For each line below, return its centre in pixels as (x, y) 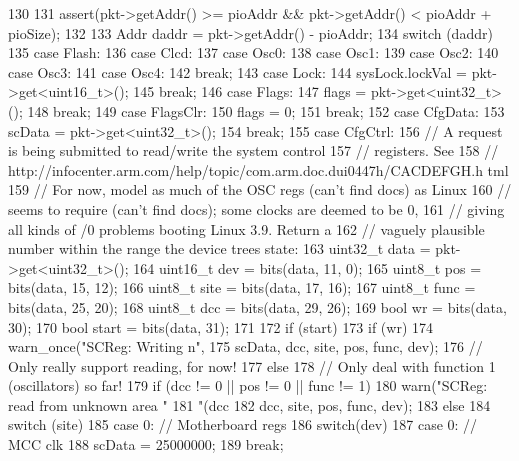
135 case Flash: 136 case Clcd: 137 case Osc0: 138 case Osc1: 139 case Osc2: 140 (253, 52)
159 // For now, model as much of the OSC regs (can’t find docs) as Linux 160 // (260, 189)
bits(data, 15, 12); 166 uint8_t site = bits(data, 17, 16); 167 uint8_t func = (242, 287)
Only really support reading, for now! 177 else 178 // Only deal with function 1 (252, 365)
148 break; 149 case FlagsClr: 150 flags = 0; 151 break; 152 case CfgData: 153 (266, 110)
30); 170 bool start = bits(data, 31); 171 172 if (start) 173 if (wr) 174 (221, 326)
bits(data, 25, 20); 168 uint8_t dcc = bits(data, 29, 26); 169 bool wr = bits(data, (257, 306)
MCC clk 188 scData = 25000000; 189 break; (146, 444)
